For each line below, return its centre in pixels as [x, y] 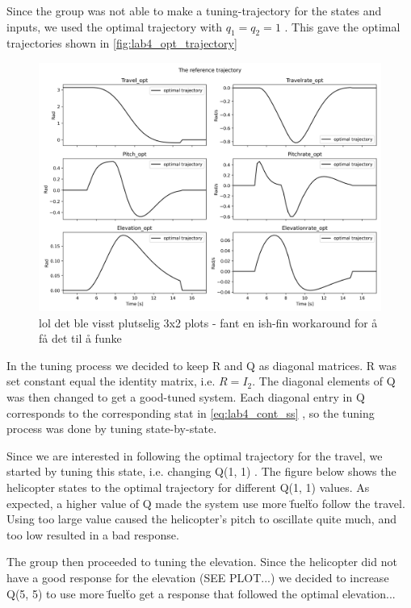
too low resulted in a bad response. [93, 534]
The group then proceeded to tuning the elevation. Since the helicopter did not [202, 562]
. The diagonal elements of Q [324, 381]
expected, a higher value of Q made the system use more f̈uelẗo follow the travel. [206, 503]
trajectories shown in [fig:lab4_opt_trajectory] [122, 43]
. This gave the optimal [342, 26]
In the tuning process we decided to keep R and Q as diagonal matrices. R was [202, 365]
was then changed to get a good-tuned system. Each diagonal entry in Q [186, 397]
